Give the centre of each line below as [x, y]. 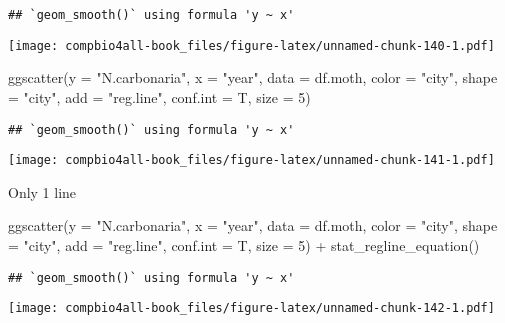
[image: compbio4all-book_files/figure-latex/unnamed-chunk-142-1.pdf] [251, 308]
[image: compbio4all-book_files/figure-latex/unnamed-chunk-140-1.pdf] [251, 45]
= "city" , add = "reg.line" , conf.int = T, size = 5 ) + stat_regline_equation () [244, 245]
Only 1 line [42, 191]
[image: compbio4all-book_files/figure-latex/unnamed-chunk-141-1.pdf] [251, 160]
